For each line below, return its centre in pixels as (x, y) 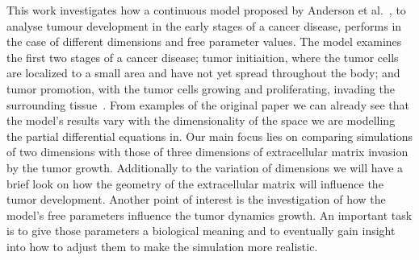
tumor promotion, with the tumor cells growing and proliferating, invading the (201, 88)
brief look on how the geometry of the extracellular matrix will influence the (195, 183)
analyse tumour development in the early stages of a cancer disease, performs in (204, 25)
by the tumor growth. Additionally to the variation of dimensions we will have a (205, 167)
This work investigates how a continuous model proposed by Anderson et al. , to (206, 10)
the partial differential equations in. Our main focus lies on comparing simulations (210, 136)
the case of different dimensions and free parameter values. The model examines (204, 41)
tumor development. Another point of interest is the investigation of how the (196, 199)
